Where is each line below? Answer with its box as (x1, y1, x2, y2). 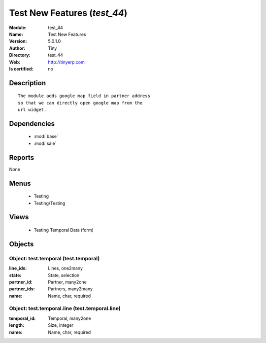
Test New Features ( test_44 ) (9, 7, 128, 18)
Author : (9, 45, 26, 51)
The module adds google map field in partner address (18, 93, 150, 99)
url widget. (18, 107, 47, 113)
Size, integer (48, 322, 74, 328)
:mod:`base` (33, 134, 59, 139)
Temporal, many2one (48, 315, 91, 321)
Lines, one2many (48, 265, 83, 271)
